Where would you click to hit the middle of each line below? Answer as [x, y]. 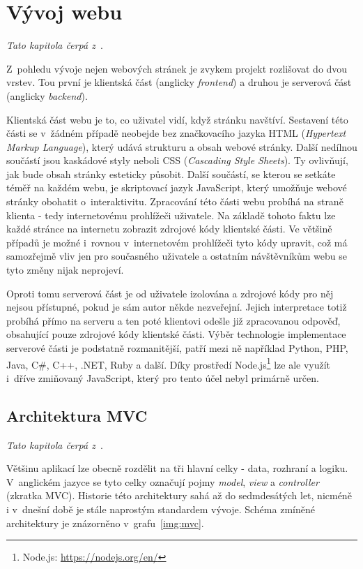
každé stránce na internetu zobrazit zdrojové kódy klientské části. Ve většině [169, 229]
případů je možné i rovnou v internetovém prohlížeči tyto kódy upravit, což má [177, 242]
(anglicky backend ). [47, 95]
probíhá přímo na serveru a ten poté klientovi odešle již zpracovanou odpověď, [173, 320]
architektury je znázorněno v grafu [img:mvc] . [105, 523]
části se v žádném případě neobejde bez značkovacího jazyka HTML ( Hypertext [176, 133]
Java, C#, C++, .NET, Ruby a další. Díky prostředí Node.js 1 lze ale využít [169, 363]
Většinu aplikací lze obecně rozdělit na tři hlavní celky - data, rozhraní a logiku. [177, 468]
